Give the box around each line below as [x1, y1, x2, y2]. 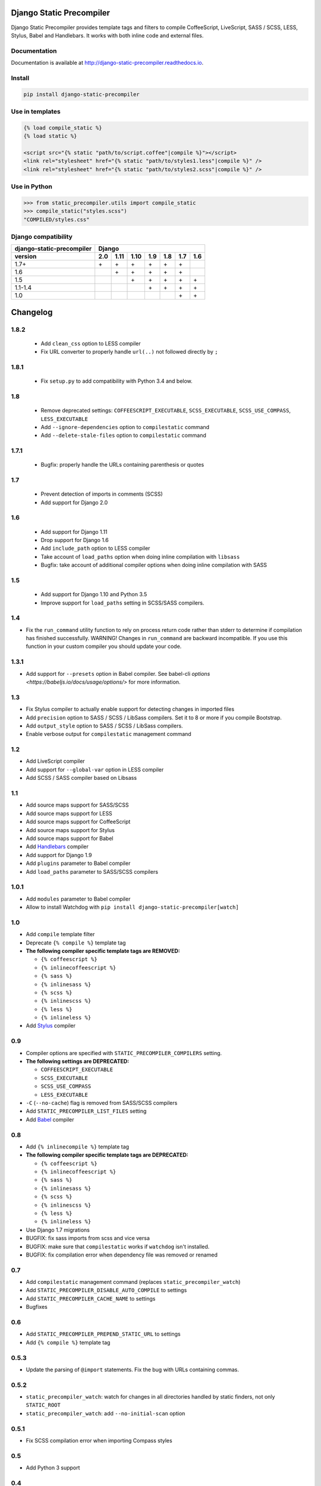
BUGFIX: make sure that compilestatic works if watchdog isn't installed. [26, 1243, 210, 1250]
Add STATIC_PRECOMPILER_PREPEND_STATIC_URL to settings [26, 1330, 181, 1337]
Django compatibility [11, 232, 73, 241]
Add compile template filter [26, 931, 95, 938]
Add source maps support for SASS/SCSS [26, 801, 129, 808]
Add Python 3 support [26, 1464, 80, 1471]
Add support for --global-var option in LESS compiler [26, 766, 164, 773]
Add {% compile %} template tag [26, 1339, 111, 1346]
